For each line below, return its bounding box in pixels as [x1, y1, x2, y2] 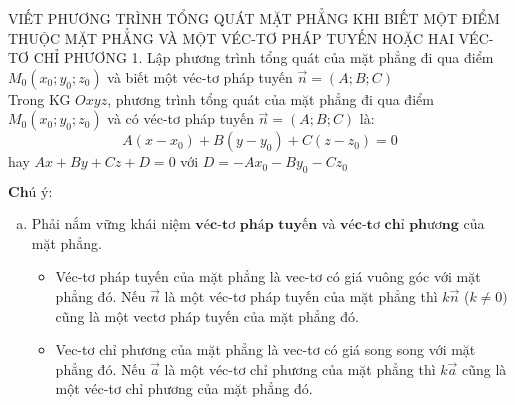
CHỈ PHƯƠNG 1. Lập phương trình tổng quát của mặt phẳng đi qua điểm [33, 47, 494, 68]
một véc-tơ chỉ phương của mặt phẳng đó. [55, 378, 313, 399]
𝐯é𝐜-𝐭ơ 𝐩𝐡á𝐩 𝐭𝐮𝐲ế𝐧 [195, 218, 318, 233]
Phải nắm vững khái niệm [31, 213, 191, 234]
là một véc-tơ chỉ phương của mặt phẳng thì [164, 358, 436, 379]
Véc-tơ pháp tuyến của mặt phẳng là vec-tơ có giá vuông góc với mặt [55, 266, 481, 287]
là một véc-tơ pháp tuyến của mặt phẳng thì [164, 285, 438, 306]
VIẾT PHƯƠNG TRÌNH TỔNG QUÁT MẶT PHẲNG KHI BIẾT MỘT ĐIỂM [8, 8, 500, 28]
